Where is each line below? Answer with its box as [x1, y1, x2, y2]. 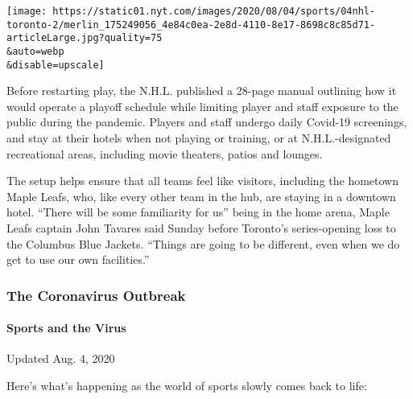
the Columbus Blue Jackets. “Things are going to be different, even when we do [6, 235, 400, 252]
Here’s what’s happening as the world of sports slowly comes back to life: [6, 377, 367, 394]
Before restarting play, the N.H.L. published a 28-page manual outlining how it [6, 82, 397, 99]
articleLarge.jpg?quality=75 [6, 32, 163, 44]
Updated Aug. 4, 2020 [6, 350, 115, 367]
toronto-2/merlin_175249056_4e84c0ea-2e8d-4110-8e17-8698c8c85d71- [6, 19, 376, 31]
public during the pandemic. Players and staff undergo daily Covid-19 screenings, [6, 113, 407, 130]
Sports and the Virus [6, 319, 126, 336]
